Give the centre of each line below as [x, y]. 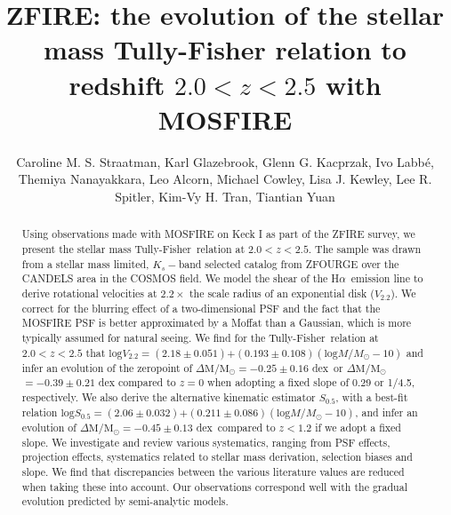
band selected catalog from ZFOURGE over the [289, 263]
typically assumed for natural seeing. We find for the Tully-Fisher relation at [200, 337]
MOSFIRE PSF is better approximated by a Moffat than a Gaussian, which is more [217, 323]
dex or [327, 367]
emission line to [387, 278]
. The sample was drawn [365, 248]
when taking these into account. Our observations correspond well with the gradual [214, 486]
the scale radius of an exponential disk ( [282, 293]
